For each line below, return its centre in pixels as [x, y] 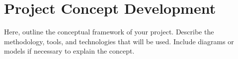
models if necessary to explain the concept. [69, 51]
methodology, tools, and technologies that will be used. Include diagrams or [119, 41]
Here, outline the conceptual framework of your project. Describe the [109, 32]
